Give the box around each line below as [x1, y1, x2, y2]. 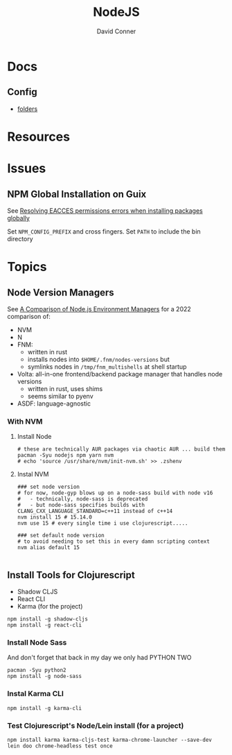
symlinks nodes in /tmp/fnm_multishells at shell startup [27, 362, 187, 371]
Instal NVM [17, 470, 49, 478]
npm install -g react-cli [7, 622, 82, 629]
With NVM [7, 417, 43, 426]
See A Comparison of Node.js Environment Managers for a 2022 [7, 304, 192, 313]
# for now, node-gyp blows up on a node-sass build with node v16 [17, 489, 213, 496]
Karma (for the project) [17, 602, 83, 611]
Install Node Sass [7, 637, 67, 647]
